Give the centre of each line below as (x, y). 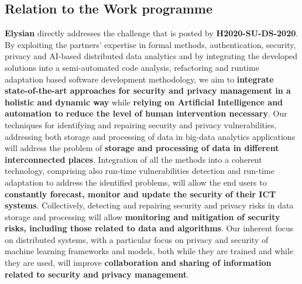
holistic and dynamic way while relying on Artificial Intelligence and (144, 102)
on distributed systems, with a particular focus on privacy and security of (137, 239)
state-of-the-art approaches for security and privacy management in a (148, 90)
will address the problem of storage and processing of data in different (142, 148)
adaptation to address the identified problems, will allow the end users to (136, 182)
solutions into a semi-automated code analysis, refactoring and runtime (132, 67)
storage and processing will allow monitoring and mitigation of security (143, 216)
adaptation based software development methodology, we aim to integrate (139, 79)
